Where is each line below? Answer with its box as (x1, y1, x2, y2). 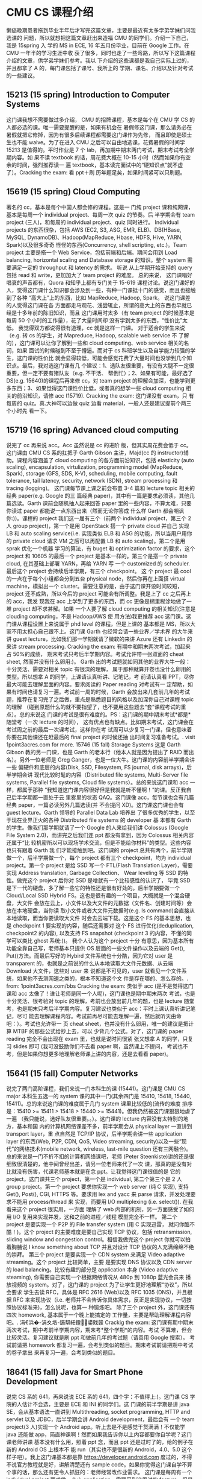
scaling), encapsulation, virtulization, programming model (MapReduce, (6, 463, 183, 471)
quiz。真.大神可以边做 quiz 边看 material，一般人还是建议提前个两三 (23, 399, 192, 407)
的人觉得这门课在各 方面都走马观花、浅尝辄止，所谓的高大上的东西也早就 (6, 301, 187, 308)
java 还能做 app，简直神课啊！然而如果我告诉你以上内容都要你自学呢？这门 (6, 1431, 192, 1438)
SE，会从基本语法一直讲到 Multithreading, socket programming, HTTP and (6, 1408, 191, 1415)
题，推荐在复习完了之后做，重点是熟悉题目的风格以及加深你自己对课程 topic (6, 696, 194, 703)
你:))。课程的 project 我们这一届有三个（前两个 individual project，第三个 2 (6, 515, 191, 522)
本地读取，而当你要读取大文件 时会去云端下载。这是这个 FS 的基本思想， (6, 915, 186, 922)
